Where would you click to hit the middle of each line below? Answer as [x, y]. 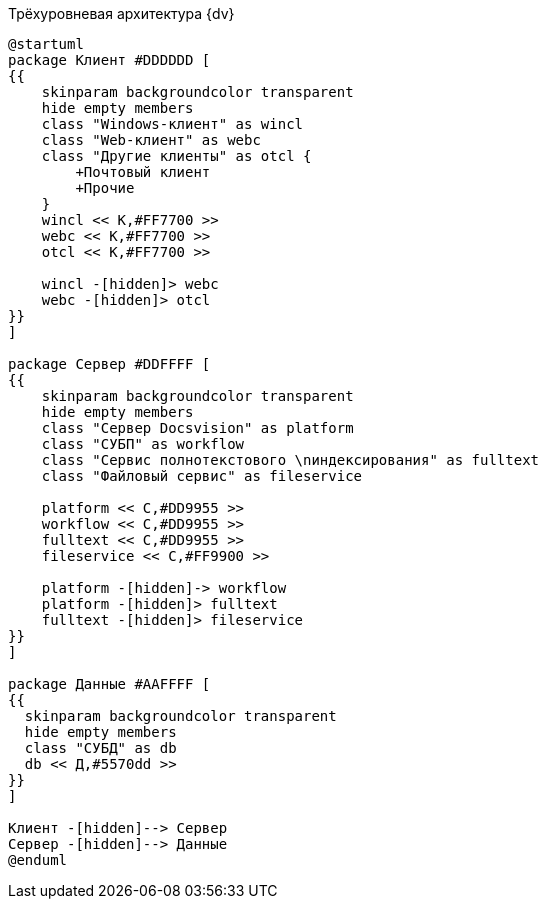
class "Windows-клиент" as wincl [172, 124]
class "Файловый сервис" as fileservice [202, 476]
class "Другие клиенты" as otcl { [176, 156]
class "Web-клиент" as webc [151, 140]
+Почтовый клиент [143, 172]
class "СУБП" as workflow [143, 444]
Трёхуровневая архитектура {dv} [121, 13]
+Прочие [105, 188]
